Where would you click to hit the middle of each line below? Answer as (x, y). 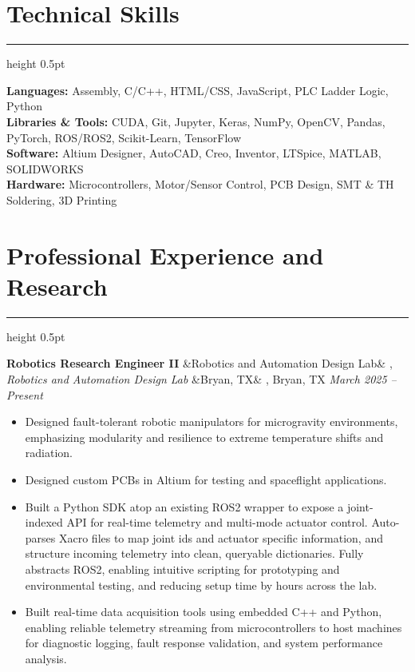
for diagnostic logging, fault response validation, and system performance (204, 643)
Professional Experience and (165, 254)
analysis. (46, 658)
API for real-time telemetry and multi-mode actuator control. (217, 522)
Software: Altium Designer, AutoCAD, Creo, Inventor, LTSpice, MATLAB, (194, 153)
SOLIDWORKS (45, 168)
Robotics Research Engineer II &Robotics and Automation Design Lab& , (200, 363)
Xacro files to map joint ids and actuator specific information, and (221, 537)
